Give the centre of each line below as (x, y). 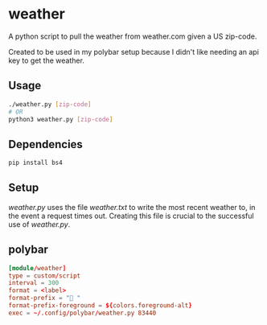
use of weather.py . (39, 224)
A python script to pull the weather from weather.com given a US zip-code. (133, 36)
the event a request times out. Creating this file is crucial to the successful (131, 216)
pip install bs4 (35, 163)
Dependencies (45, 144)
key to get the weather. (46, 60)
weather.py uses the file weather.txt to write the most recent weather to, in (132, 207)
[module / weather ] (37, 268)
